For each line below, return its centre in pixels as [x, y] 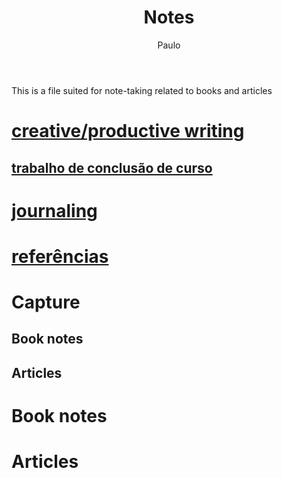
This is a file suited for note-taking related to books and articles [142, 90]
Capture [46, 302]
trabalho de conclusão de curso [112, 167]
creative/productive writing [128, 131]
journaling [54, 210]
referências [60, 256]
